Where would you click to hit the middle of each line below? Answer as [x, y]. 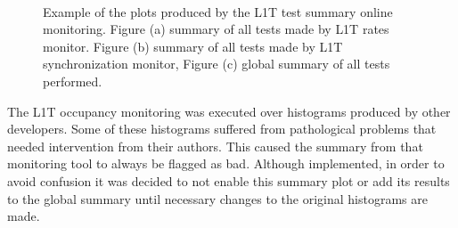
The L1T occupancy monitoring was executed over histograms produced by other [229, 111]
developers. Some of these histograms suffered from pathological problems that [222, 129]
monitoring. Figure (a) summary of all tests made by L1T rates [216, 29]
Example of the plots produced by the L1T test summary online [218, 11]
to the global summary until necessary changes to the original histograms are [217, 198]
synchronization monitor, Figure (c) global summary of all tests [217, 64]
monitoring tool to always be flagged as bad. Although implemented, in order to [226, 163]
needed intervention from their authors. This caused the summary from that [215, 146]
